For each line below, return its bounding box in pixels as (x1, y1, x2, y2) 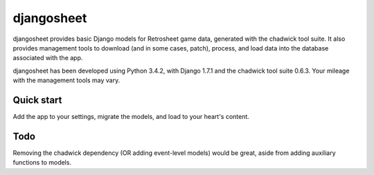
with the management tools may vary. (12, 76, 121, 84)
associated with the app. (12, 54, 83, 62)
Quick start (12, 94, 62, 106)
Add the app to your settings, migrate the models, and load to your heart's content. (12, 113, 249, 121)
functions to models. (12, 158, 72, 167)
